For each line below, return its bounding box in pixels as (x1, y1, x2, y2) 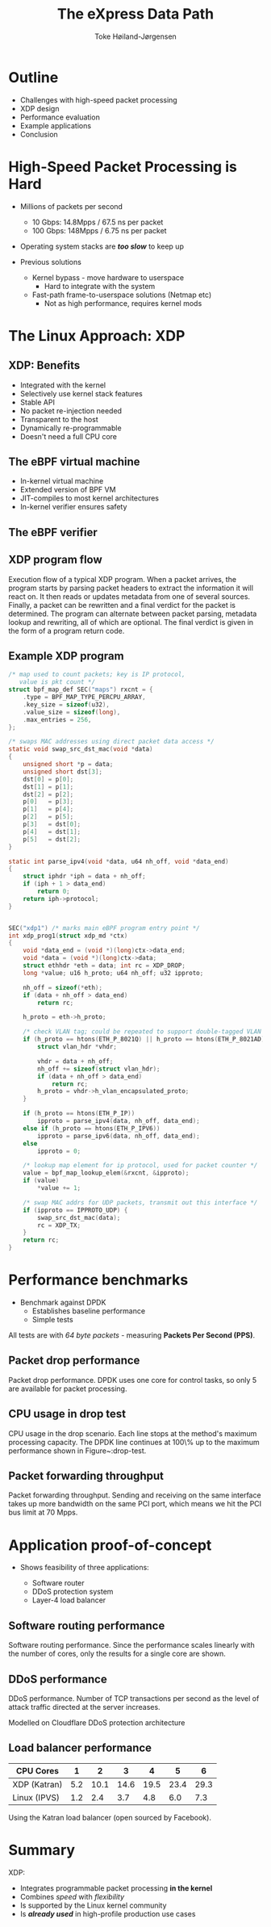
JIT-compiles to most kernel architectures (19, 493, 160, 503)
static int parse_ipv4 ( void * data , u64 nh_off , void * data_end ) (8, 857, 229, 865)
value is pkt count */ (19, 678, 95, 686)
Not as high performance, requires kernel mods (44, 298, 202, 308)
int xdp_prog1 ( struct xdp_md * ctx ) (8, 932, 128, 940)
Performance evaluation (19, 112, 101, 122)
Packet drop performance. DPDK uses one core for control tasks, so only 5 (8, 1375, 256, 1385)
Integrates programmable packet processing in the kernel (19, 1883, 213, 1893)
